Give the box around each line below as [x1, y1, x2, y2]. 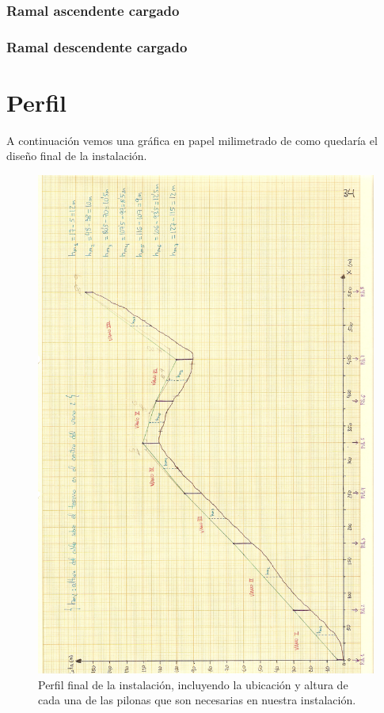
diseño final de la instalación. [6, 147, 147, 164]
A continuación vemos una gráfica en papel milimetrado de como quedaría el [6, 132, 378, 148]
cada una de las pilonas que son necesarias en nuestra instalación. [38, 692, 356, 708]
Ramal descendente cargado [6, 36, 188, 56]
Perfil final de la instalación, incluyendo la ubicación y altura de [38, 676, 348, 692]
